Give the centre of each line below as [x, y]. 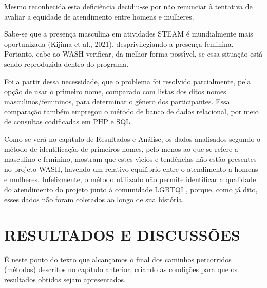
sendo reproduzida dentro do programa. [66, 64]
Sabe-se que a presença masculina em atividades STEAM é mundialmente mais [129, 34]
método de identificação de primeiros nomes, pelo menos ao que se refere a [121, 149]
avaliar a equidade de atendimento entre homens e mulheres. [99, 16]
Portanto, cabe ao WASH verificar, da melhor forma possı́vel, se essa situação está [133, 54]
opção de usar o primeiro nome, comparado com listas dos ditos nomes [115, 91]
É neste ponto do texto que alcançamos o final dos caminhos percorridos [118, 259]
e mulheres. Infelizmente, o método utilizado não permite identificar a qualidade [130, 179]
